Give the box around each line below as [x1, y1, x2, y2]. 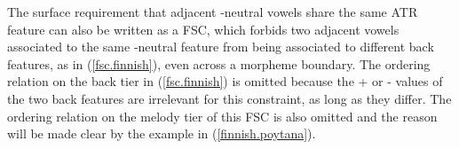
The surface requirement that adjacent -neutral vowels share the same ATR [7, 3, 418, 20]
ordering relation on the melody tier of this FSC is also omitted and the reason [7, 106, 438, 125]
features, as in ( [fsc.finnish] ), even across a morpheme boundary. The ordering [7, 54, 431, 73]
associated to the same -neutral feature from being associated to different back [7, 37, 434, 56]
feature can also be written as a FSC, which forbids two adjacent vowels [7, 20, 400, 38]
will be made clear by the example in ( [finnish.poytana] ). [7, 124, 316, 143]
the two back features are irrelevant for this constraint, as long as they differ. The [7, 89, 452, 107]
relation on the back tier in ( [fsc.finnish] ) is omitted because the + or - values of [7, 72, 443, 90]
